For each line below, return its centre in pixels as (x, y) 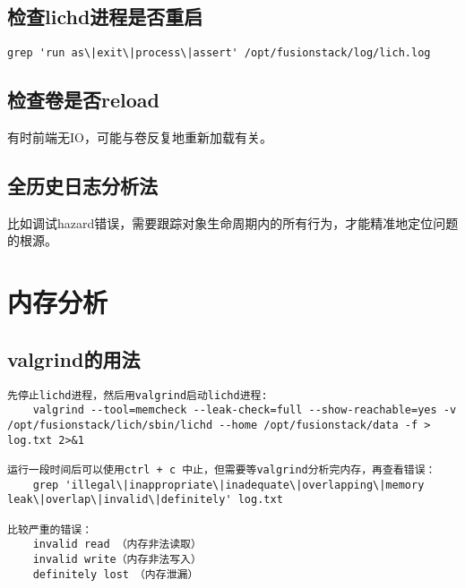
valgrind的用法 (74, 358)
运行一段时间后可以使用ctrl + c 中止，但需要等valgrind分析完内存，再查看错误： (222, 469)
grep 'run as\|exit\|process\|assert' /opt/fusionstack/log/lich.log (219, 53)
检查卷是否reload (83, 100)
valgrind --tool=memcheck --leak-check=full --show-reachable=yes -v (245, 410)
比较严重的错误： (50, 529)
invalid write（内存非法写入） (117, 559)
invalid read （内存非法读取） (117, 545)
